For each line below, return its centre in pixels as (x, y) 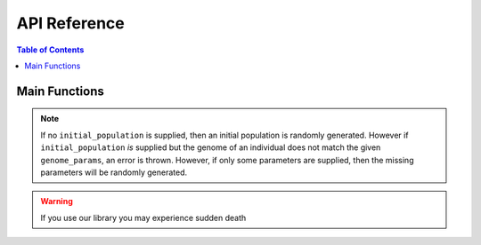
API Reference (70, 23)
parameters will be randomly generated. (114, 172)
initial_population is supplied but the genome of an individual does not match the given (211, 147)
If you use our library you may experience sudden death (143, 217)
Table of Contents (50, 50)
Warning (57, 202)
